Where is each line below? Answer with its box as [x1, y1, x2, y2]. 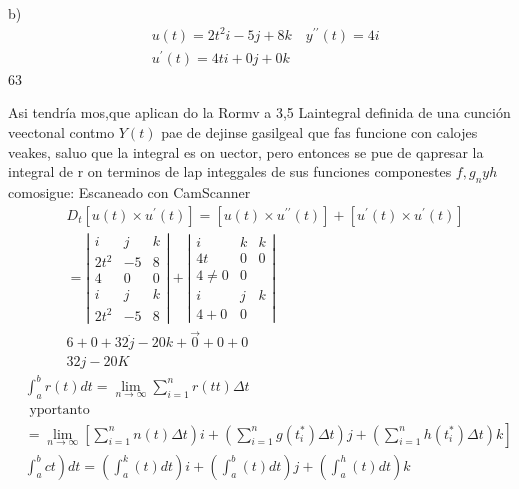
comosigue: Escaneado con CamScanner [8, 181, 251, 202]
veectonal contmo [8, 122, 115, 142]
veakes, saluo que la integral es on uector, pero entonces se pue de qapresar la [8, 141, 484, 162]
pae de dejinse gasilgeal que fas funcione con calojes [161, 122, 478, 142]
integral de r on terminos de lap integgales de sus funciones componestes [8, 161, 452, 182]
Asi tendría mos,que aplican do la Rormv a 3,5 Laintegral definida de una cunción [8, 102, 511, 123]
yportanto [29, 402, 90, 417]
